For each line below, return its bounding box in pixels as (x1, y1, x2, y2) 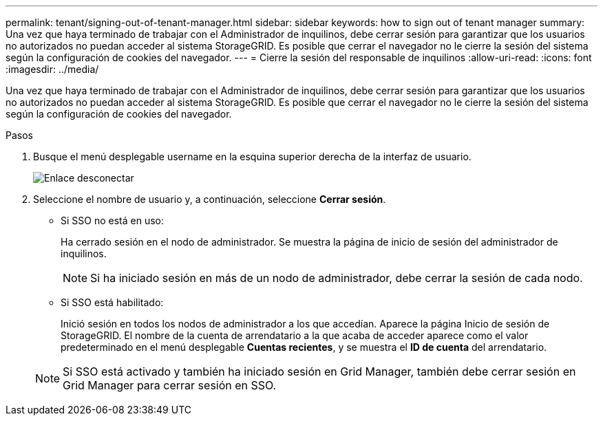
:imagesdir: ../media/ (6, 63, 99, 75)
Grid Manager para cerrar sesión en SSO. (63, 378, 277, 392)
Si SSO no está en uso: (61, 215, 164, 226)
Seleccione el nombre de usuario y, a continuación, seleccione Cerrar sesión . (33, 193, 386, 205)
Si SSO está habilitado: (61, 296, 164, 308)
